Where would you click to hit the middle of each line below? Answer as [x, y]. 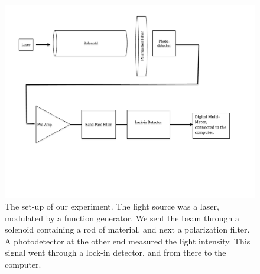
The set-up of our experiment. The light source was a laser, [112, 206]
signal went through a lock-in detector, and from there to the [116, 252]
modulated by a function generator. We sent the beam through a [122, 218]
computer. [23, 264]
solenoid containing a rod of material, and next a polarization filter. [127, 229]
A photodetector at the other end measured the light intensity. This [128, 241]
